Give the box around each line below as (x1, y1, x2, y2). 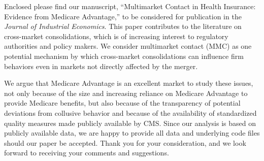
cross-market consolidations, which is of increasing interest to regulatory (4, 30, 228, 41)
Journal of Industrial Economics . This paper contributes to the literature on (4, 21, 242, 31)
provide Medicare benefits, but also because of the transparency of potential (4, 98, 241, 108)
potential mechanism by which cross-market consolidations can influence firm (4, 50, 244, 61)
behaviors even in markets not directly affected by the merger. (4, 60, 198, 71)
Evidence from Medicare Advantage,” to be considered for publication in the (4, 11, 242, 21)
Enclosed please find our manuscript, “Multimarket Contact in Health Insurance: (4, 1, 256, 11)
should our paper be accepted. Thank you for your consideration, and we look (4, 137, 246, 148)
